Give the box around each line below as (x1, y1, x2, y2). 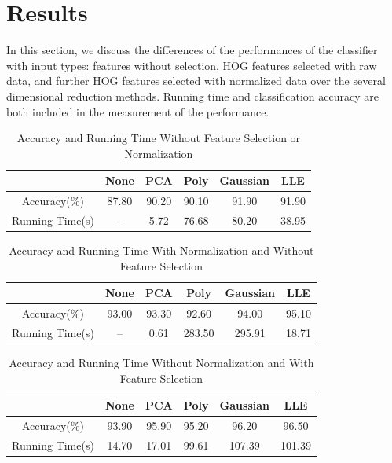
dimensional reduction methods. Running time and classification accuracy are (6, 87, 379, 104)
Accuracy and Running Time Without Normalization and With (9, 355, 314, 371)
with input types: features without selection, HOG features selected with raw (6, 57, 377, 73)
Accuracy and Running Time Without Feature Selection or (16, 130, 301, 146)
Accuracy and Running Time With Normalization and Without (9, 242, 314, 259)
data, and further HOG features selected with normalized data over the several (6, 72, 386, 89)
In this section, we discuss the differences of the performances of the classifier (6, 42, 378, 58)
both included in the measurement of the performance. (6, 103, 269, 119)
